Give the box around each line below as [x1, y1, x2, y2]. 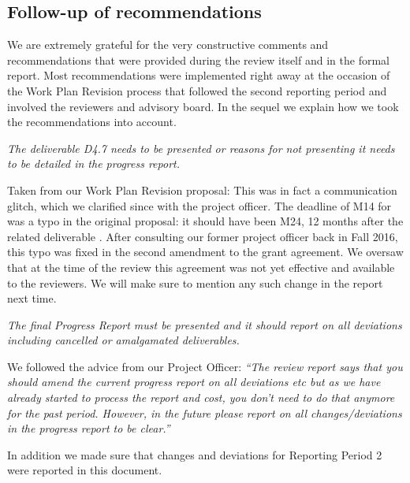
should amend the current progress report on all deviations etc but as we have [7, 373, 381, 390]
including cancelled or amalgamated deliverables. [7, 332, 240, 348]
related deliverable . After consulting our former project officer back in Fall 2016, [7, 228, 398, 244]
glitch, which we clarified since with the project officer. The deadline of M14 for [7, 197, 392, 214]
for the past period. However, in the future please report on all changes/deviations [7, 404, 402, 421]
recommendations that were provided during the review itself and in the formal [7, 51, 389, 68]
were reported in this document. [7, 462, 162, 478]
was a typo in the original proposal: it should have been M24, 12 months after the [7, 213, 404, 229]
